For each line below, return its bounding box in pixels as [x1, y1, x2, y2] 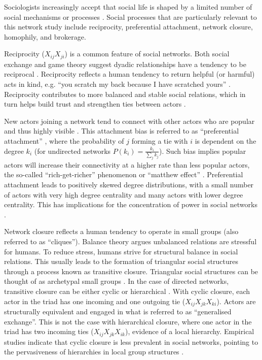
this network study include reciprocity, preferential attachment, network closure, [4, 21, 253, 32]
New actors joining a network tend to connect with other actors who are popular [4, 115, 255, 126]
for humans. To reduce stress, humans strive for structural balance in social [4, 246, 238, 256]
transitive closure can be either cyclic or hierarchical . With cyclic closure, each [4, 285, 250, 296]
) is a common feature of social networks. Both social [64, 48, 230, 59]
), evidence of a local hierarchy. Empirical [125, 326, 254, 337]
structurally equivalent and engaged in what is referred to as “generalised [4, 306, 232, 317]
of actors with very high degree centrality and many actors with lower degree [4, 189, 243, 200]
